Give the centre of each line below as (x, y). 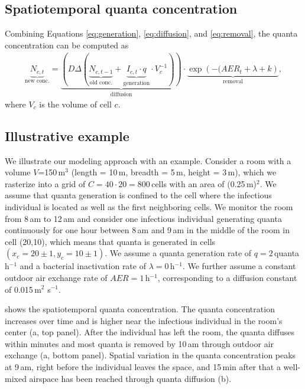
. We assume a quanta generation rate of (178, 253)
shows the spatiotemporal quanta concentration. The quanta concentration (140, 309)
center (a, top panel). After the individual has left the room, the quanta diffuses (150, 332)
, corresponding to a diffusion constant (227, 277)
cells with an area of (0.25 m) (204, 183)
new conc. (37, 81)
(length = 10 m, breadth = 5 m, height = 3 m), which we (174, 172)
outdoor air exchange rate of (56, 277)
